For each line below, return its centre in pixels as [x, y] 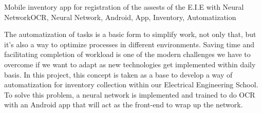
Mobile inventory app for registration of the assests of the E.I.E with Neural [124, 7]
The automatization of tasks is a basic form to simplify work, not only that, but [130, 34]
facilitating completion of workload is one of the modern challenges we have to [127, 54]
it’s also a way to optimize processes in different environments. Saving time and [129, 44]
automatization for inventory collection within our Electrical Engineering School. [131, 84]
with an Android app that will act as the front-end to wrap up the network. [124, 105]
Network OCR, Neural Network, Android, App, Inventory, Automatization [120, 17]
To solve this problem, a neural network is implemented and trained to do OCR [130, 94]
